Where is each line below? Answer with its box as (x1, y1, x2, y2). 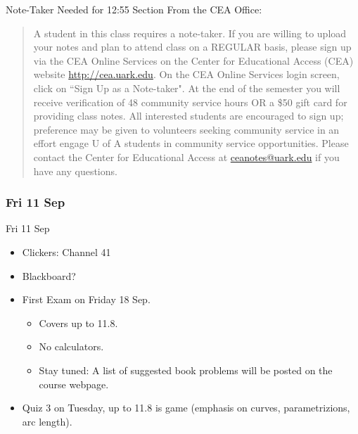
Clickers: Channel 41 (22, 244, 111, 259)
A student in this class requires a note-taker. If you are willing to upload (33, 25, 347, 40)
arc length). (22, 414, 72, 428)
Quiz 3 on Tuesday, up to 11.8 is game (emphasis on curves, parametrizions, (22, 400, 350, 415)
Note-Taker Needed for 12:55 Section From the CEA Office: (6, 2, 262, 16)
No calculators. (39, 339, 104, 354)
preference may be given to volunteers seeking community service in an (33, 122, 340, 136)
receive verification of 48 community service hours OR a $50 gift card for (33, 94, 347, 109)
